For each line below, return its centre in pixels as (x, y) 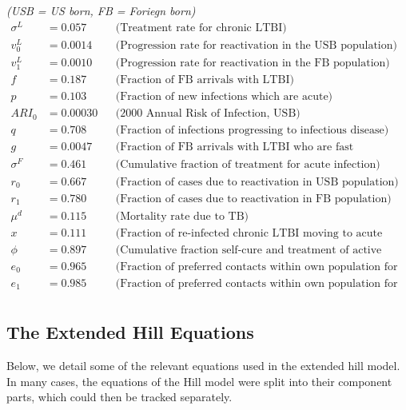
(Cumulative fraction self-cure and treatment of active (249, 250)
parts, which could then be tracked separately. (119, 397)
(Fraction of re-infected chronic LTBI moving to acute (249, 233)
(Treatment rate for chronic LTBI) (201, 28)
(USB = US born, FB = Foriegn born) (101, 10)
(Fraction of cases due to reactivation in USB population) (257, 182)
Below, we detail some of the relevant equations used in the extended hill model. (203, 366)
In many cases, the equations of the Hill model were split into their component (199, 381)
